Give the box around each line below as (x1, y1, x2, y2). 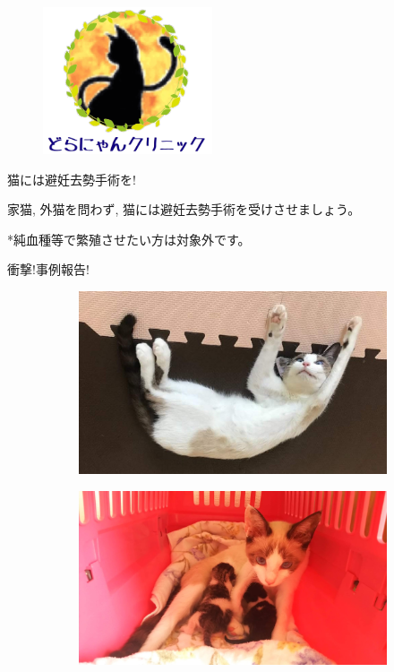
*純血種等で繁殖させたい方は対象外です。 (7, 229, 251, 248)
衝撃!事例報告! (7, 260, 90, 279)
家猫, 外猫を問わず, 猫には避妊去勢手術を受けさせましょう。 (7, 200, 361, 219)
